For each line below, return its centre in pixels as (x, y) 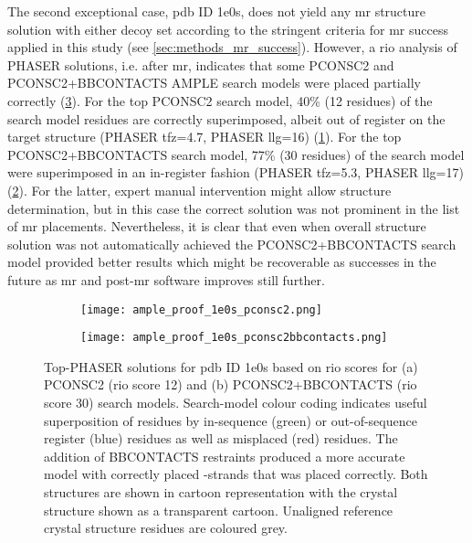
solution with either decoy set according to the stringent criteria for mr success (228, 29)
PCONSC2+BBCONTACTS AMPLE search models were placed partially (214, 83)
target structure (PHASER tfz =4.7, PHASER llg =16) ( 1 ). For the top (205, 137)
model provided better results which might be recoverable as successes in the (222, 262)
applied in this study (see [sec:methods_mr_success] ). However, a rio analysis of (232, 47)
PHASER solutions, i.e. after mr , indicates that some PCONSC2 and (201, 64)
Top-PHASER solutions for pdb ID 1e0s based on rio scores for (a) (231, 366)
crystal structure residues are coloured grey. (166, 528)
